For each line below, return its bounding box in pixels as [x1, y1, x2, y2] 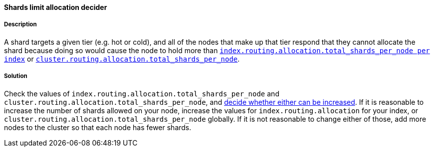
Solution [4, 73, 27, 80]
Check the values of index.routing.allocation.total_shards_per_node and [4, 89, 279, 98]
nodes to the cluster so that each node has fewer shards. [4, 123, 192, 132]
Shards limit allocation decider [4, 3, 107, 11]
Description [4, 21, 37, 28]
